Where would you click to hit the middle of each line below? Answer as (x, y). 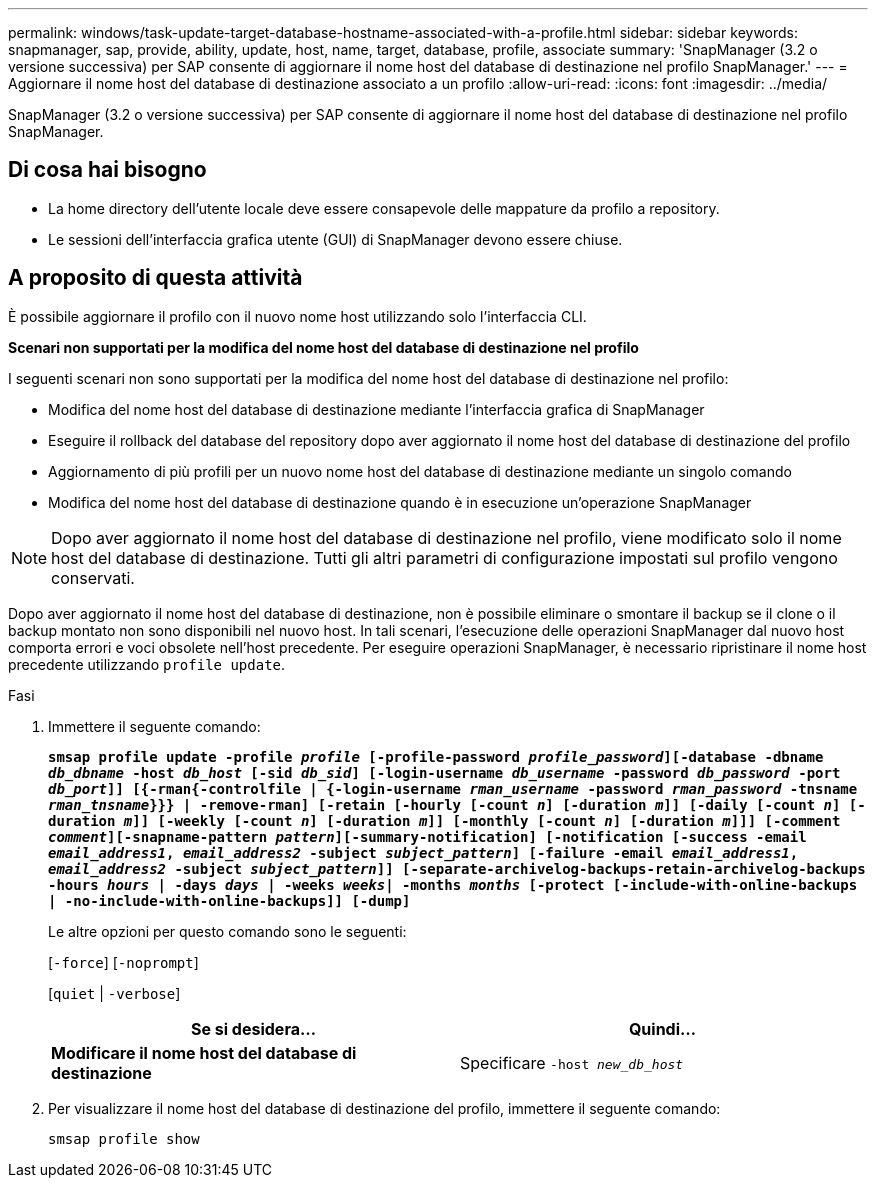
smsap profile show (124, 1138)
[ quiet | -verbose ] (114, 993)
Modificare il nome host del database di (204, 1052)
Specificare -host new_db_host (572, 1062)
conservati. (93, 577)
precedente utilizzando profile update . (147, 664)
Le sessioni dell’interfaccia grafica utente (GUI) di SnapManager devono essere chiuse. (335, 239)
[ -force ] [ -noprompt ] (123, 962)
